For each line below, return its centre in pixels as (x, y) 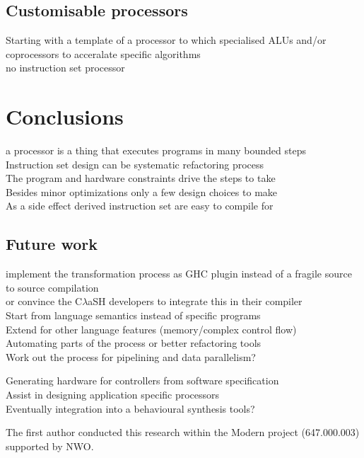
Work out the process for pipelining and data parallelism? (131, 356)
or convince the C (44, 301)
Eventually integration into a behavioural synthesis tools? (130, 408)
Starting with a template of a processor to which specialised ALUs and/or (166, 40)
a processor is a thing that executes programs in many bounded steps (156, 150)
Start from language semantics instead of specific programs (133, 315)
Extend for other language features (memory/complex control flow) (151, 329)
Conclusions (65, 116)
